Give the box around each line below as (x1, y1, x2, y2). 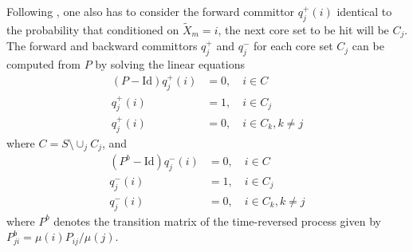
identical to (336, 3, 392, 19)
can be (352, 37, 384, 54)
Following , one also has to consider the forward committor (6, 3, 295, 19)
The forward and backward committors (6, 37, 198, 54)
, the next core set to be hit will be (218, 22, 389, 38)
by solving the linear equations (95, 56, 245, 73)
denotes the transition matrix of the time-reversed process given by (53, 212, 381, 229)
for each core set (253, 37, 333, 54)
